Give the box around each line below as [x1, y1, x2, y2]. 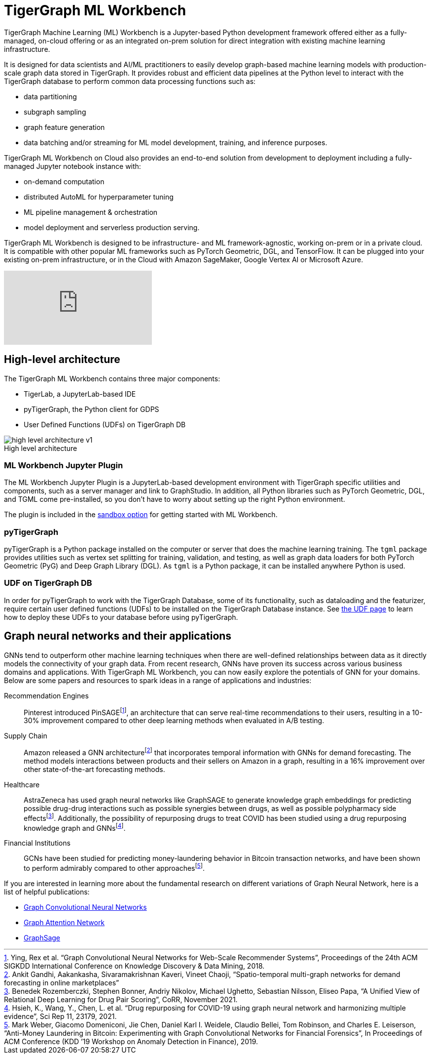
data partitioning [24, 92, 77, 101]
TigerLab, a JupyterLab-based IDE [24, 389, 136, 398]
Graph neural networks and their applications [4, 630, 232, 643]
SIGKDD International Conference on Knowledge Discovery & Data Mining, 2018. [4, 961, 265, 970]
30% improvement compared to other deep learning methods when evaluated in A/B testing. [24, 716, 324, 725]
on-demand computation [24, 177, 105, 186]
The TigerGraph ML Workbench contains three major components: [4, 374, 220, 383]
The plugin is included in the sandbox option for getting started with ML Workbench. [4, 510, 278, 519]
